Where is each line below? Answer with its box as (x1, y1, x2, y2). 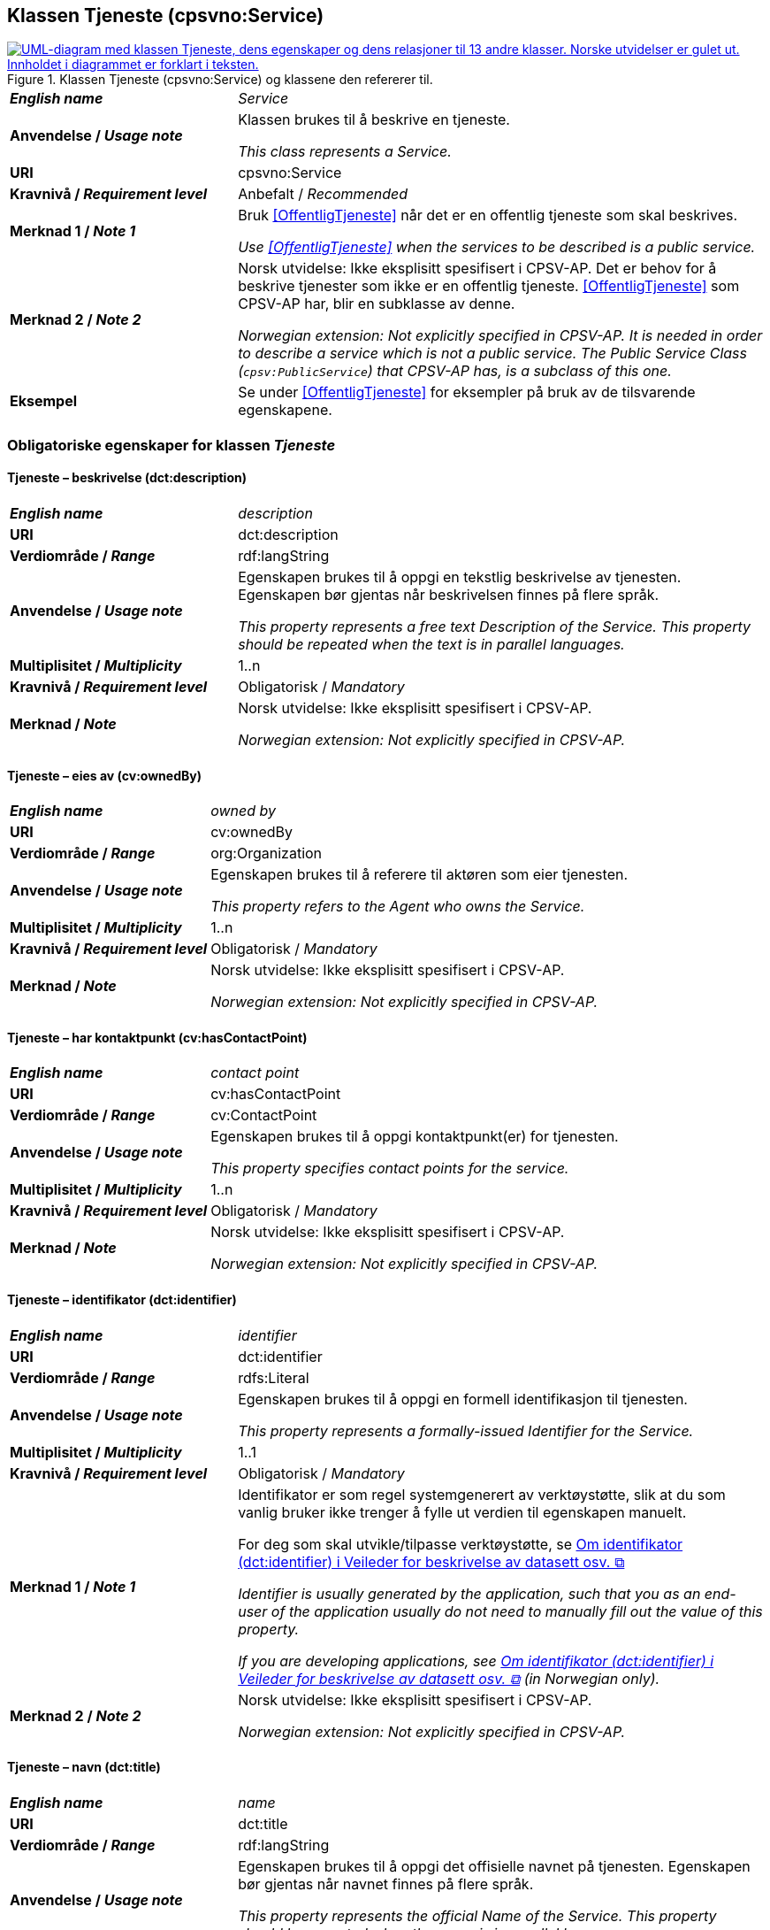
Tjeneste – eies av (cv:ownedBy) (7, 767, 202, 783)
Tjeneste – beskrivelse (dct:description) (7, 470, 247, 486)
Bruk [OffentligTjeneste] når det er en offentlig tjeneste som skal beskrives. (238, 206, 738, 225)
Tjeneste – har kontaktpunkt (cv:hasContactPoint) (7, 1029, 308, 1045)
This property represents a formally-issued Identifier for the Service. (238, 1421, 694, 1440)
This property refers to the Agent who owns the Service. (210, 897, 585, 916)
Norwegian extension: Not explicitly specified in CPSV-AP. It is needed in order (238, 327, 763, 345)
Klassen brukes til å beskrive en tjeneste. (238, 111, 510, 129)
